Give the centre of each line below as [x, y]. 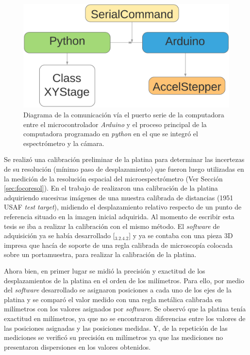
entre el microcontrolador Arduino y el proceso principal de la [115, 124]
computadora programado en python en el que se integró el [111, 134]
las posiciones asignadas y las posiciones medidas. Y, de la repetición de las [116, 328]
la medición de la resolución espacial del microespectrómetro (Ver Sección [113, 178]
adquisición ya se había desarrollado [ [59, 235]
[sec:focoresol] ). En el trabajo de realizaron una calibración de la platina [111, 188]
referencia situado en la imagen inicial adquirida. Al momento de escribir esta [119, 217]
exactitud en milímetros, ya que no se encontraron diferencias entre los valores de [125, 318]
